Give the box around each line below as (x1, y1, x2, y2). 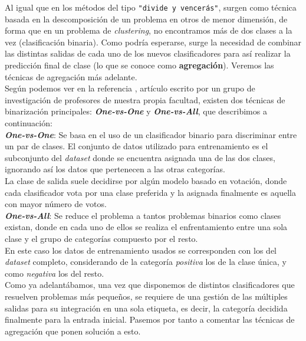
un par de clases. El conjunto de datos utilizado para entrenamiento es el (5, 140, 268, 152)
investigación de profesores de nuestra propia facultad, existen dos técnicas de (5, 93, 285, 106)
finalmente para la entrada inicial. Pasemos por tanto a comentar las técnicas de (5, 313, 295, 326)
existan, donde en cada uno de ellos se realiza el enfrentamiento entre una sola (5, 221, 288, 233)
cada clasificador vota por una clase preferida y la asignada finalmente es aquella (5, 186, 296, 198)
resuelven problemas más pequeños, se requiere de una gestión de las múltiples (5, 290, 288, 302)
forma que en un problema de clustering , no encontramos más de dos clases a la (5, 24, 292, 37)
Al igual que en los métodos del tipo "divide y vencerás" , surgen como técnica (5, 1, 297, 13)
